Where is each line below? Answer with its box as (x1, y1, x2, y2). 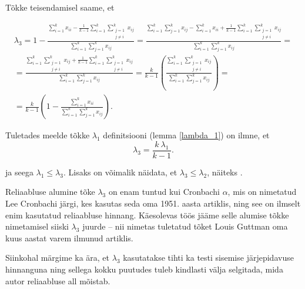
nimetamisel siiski (5, 220, 69, 232)
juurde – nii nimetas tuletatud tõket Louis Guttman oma (82, 220, 288, 232)
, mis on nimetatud (227, 185, 297, 198)
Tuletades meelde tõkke (5, 129, 90, 141)
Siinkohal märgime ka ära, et (5, 251, 110, 264)
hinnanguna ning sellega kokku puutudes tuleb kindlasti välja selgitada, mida (5, 263, 283, 275)
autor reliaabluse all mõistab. (5, 274, 110, 287)
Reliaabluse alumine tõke (5, 185, 95, 198)
